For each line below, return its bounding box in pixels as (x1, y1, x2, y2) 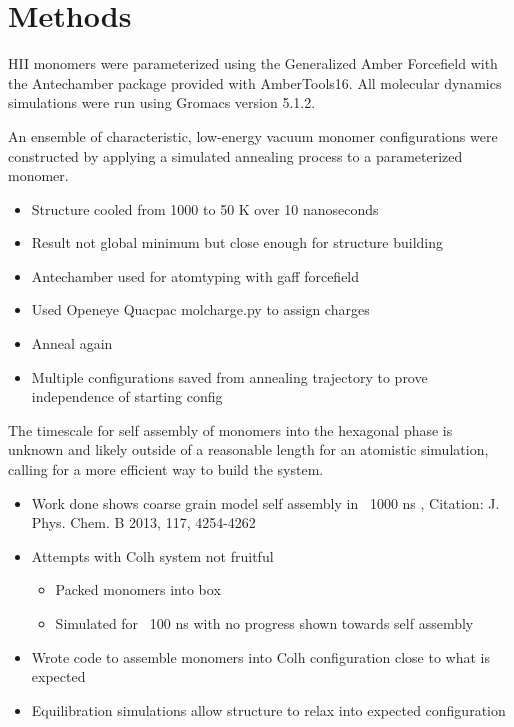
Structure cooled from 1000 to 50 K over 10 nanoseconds (31, 198, 379, 219)
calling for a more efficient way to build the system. (8, 459, 324, 480)
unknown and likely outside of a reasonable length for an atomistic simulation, (8, 439, 489, 460)
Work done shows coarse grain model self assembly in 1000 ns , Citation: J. (31, 492, 500, 513)
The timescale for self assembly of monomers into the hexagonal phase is (8, 419, 453, 440)
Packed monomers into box (55, 579, 221, 600)
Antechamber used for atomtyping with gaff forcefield (31, 265, 360, 286)
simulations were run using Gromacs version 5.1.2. (8, 92, 316, 113)
